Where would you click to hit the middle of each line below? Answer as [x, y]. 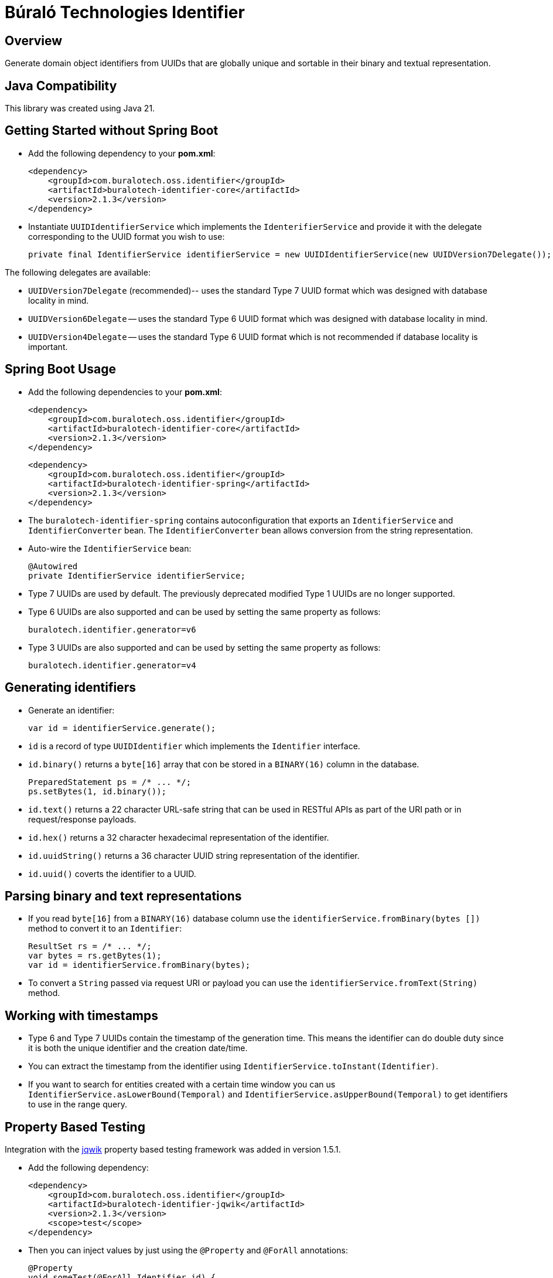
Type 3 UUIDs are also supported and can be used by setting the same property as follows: [204, 647]
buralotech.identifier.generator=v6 [112, 629]
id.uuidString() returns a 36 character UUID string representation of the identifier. [194, 855]
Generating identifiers [70, 688]
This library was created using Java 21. [80, 108]
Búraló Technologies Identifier [125, 12]
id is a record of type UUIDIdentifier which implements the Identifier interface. [194, 746]
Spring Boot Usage [61, 369]
